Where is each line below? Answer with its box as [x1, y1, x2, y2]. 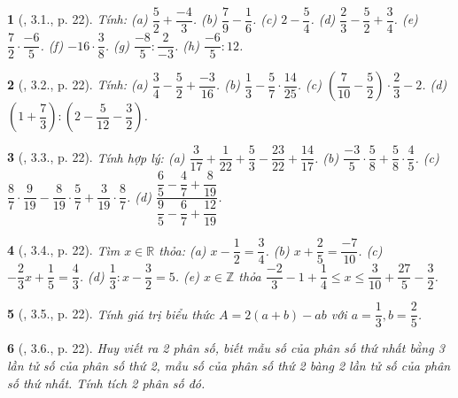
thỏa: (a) [159, 241, 206, 259]
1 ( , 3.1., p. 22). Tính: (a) [7, 10, 148, 28]
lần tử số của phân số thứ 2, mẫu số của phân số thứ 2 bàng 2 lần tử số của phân [7, 356, 451, 374]
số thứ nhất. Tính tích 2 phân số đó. [7, 373, 206, 392]
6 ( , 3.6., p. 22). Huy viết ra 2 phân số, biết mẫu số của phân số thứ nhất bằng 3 [7, 339, 445, 357]
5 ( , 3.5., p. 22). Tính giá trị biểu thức [7, 304, 214, 323]
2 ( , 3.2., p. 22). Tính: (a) [7, 75, 148, 94]
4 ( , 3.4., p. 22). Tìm [7, 241, 120, 259]
